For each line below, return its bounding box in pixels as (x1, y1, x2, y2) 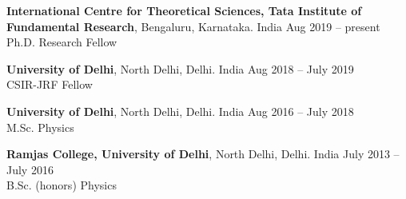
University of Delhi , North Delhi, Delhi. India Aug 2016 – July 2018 (6, 102, 354, 119)
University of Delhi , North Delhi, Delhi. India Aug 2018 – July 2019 (6, 60, 354, 77)
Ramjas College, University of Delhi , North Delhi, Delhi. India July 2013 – (6, 145, 400, 162)
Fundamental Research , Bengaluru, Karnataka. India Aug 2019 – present (6, 18, 380, 34)
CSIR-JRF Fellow (6, 76, 93, 93)
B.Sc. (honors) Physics (6, 177, 117, 193)
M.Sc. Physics (6, 118, 74, 135)
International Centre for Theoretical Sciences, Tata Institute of (6, 2, 362, 18)
